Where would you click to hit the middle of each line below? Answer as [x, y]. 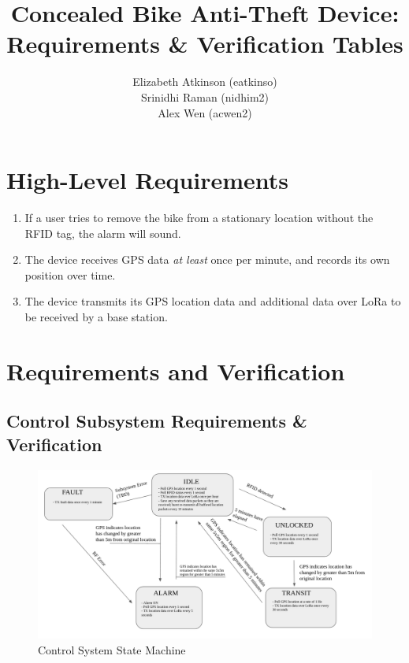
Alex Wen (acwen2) [205, 112]
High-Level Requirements [148, 180]
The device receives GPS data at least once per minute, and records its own [207, 259]
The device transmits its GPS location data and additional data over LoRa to [213, 301]
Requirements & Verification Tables [205, 44]
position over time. [70, 274]
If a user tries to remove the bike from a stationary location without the [199, 218]
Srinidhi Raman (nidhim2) [205, 96]
